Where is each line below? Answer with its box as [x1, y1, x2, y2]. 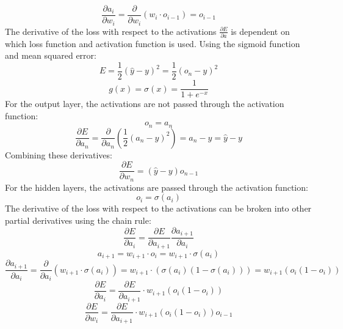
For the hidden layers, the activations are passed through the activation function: [5, 180, 308, 193]
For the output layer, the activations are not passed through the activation [5, 97, 284, 110]
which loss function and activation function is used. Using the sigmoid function [5, 37, 300, 50]
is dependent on [231, 24, 290, 37]
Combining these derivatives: [5, 148, 112, 161]
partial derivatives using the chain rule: [5, 214, 151, 227]
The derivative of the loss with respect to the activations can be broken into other [5, 202, 312, 215]
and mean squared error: [5, 49, 96, 62]
